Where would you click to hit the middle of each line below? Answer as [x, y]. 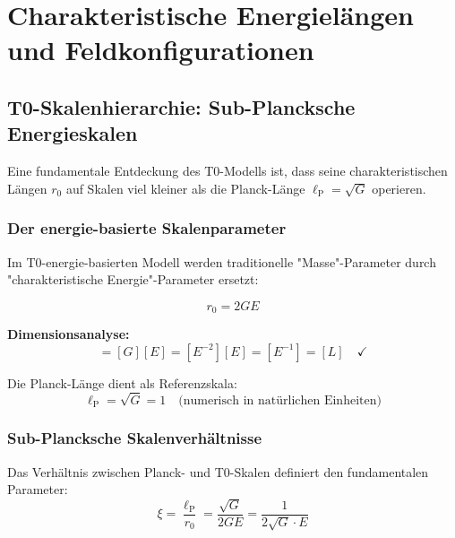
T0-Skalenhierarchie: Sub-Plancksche [181, 106]
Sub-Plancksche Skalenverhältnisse [135, 438]
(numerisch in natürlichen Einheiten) [280, 400]
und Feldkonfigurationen [161, 50]
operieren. [399, 188]
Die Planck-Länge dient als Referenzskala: [122, 382]
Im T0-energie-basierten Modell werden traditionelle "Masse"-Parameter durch [222, 261]
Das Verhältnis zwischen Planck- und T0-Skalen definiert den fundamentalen [218, 471]
